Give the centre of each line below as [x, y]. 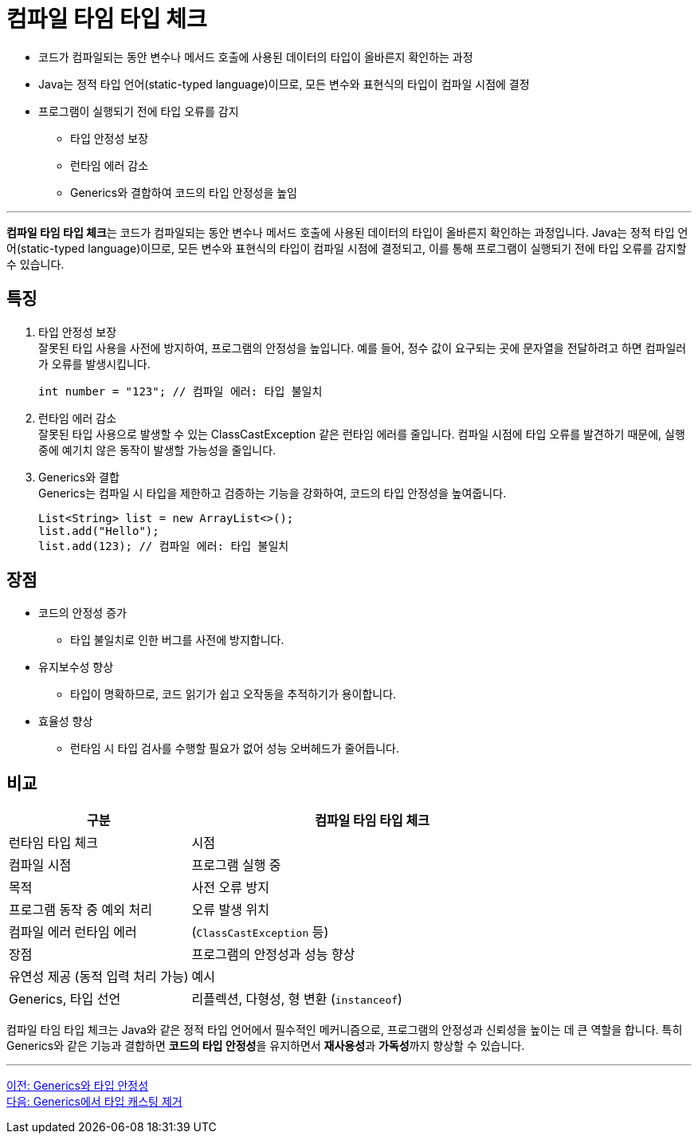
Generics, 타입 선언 [65, 999]
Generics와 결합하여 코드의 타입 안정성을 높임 [184, 192]
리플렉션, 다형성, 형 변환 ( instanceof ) [297, 999]
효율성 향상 [66, 721]
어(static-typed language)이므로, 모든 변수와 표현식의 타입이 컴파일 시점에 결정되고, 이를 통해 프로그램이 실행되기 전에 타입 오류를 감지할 [347, 248]
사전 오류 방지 [230, 888]
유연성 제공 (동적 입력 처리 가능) [99, 977]
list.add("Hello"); [99, 531]
